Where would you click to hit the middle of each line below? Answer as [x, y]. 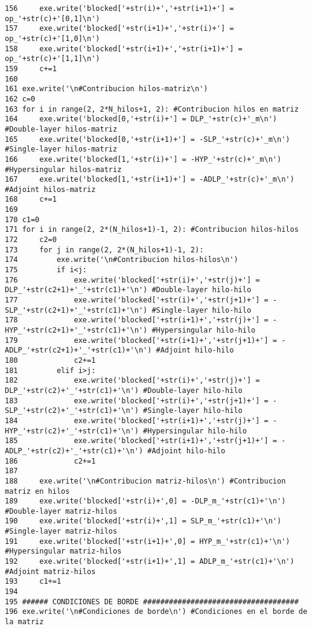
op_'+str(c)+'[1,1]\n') [53, 59]
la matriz [24, 622]
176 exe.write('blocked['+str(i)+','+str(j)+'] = [132, 280]
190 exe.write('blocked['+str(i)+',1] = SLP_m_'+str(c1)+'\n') [143, 521]
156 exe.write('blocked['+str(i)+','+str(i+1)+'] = [119, 8]
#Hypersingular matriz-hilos [63, 551]
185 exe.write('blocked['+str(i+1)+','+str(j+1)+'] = [141, 441]
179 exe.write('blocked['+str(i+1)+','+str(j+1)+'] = [141, 340]
